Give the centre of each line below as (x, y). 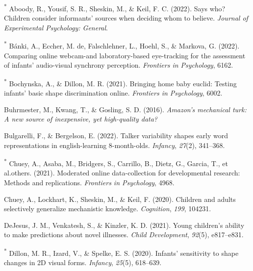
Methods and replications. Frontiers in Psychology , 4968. (89, 182)
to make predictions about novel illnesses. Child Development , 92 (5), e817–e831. (124, 234)
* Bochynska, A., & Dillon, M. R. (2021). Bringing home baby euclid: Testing (120, 82)
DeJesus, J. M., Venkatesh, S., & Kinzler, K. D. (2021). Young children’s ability (124, 225)
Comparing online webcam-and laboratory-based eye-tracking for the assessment (125, 55)
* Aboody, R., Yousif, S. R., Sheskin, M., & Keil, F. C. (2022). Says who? (115, 8)
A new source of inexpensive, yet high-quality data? (81, 119)
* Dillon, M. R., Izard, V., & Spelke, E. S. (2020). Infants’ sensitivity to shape (121, 252)
